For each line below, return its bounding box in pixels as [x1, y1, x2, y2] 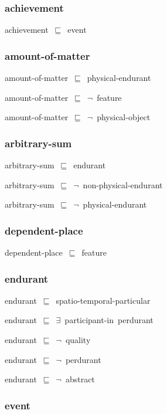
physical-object [97, 111, 151, 123]
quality [65, 334, 91, 346]
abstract [65, 373, 95, 385]
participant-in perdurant [64, 314, 154, 326]
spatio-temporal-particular [56, 294, 151, 306]
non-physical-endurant [83, 178, 163, 191]
